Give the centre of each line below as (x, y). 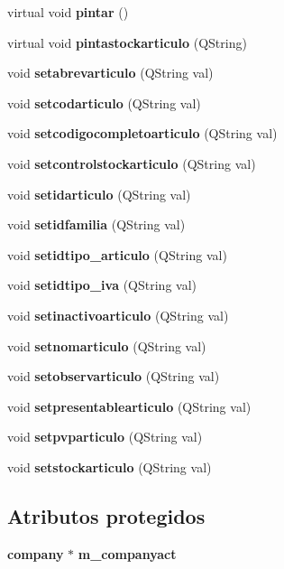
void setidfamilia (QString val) (96, 224)
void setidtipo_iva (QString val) (102, 285)
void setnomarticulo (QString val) (107, 345)
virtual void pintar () (68, 12)
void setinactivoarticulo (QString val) (118, 315)
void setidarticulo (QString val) (99, 194)
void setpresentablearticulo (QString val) (129, 406)
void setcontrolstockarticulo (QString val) (132, 163)
